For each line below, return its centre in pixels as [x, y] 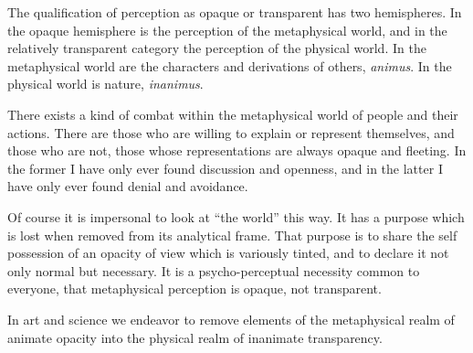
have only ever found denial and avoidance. [128, 186]
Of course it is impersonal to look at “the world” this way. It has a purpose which [236, 216]
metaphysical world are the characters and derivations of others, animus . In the [230, 65]
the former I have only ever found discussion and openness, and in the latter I [225, 168]
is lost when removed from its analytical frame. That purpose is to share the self [232, 235]
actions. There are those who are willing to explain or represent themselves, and [231, 132]
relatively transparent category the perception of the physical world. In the [217, 48]
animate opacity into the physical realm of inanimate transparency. [195, 337]
